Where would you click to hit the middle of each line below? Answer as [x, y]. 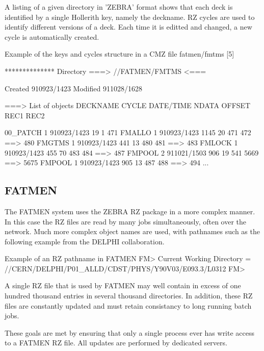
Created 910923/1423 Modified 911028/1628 [73, 88]
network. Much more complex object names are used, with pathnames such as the [132, 231]
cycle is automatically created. [52, 36]
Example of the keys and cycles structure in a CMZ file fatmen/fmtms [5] [120, 54]
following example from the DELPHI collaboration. [85, 241]
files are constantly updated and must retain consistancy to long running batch [128, 305]
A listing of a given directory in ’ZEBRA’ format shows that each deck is [119, 7]
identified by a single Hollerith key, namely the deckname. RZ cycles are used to [130, 17]
